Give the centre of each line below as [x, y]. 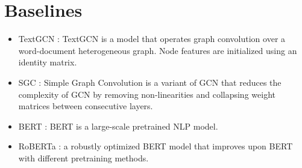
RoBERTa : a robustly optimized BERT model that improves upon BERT [156, 146]
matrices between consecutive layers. [86, 106]
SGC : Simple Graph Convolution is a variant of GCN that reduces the [150, 82]
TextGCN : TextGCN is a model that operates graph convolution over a [152, 39]
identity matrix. [48, 62]
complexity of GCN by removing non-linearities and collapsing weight [147, 94]
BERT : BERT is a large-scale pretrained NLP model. [118, 126]
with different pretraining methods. [83, 157]
